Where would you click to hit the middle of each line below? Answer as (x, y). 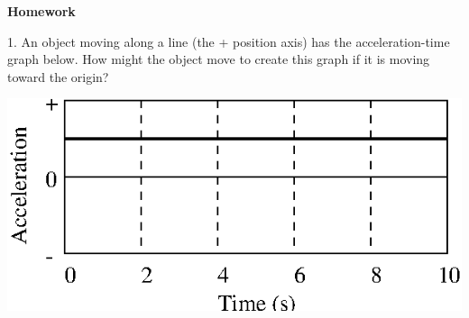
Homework (41, 11)
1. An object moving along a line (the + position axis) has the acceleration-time (229, 41)
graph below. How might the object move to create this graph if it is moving (219, 59)
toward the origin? (58, 76)
